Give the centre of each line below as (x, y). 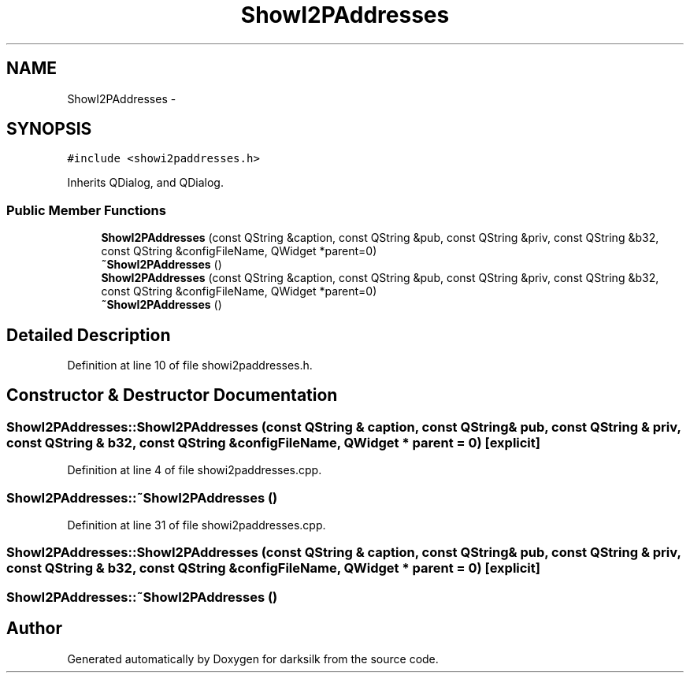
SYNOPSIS (49, 129)
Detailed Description (89, 335)
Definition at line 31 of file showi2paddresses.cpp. (197, 525)
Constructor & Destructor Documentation (172, 395)
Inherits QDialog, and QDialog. (145, 183)
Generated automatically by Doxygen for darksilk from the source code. (253, 659)
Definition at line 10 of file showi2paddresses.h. (190, 365)
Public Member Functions (86, 210)
